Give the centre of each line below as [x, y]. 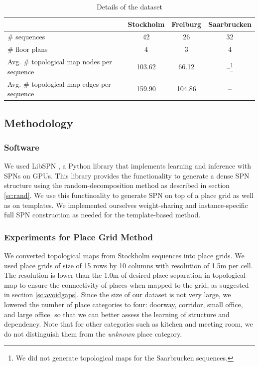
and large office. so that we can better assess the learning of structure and [117, 314]
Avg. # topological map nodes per [60, 62]
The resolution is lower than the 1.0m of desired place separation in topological [125, 275]
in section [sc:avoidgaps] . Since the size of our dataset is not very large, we [118, 294]
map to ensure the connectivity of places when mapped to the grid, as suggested [127, 284]
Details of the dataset [129, 6]
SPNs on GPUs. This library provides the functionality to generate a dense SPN [127, 175]
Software [22, 147]
